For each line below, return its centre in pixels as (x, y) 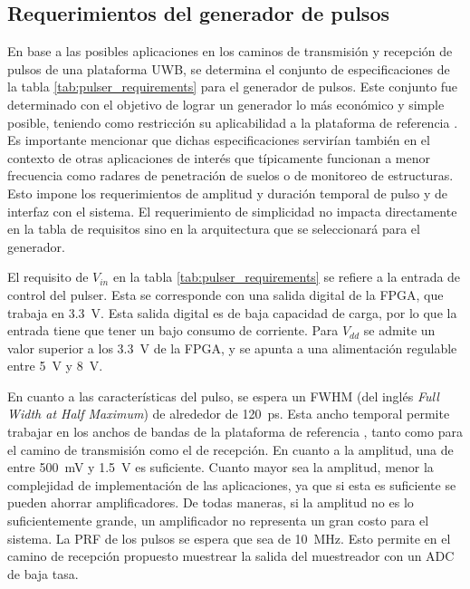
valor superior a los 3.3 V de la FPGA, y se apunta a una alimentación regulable (232, 348)
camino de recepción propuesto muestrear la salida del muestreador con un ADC (231, 556)
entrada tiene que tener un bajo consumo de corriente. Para (173, 330)
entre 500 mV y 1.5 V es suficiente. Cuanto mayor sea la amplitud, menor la (221, 467)
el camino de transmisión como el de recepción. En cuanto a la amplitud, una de (230, 449)
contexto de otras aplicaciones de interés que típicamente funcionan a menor (219, 157)
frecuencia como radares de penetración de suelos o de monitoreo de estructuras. (230, 175)
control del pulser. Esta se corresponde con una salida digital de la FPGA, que (225, 294)
